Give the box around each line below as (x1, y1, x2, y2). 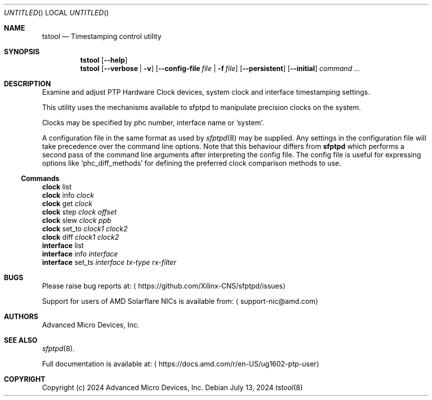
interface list (42, 241, 84, 250)
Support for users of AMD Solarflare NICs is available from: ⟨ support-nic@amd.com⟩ (42, 297, 318, 305)
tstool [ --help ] (80, 56, 128, 64)
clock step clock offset (42, 208, 117, 216)
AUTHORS (4, 312, 38, 321)
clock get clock (42, 199, 93, 208)
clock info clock (42, 191, 94, 199)
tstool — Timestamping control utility (42, 32, 162, 40)
